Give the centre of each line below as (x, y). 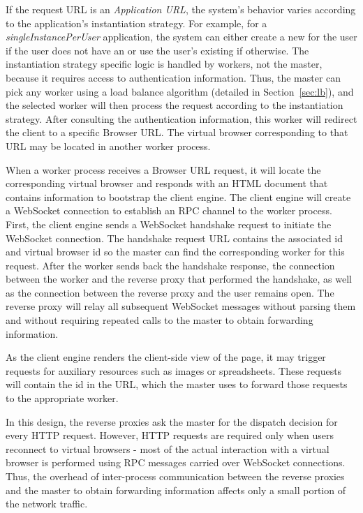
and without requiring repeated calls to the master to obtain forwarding (160, 320)
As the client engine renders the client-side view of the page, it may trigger (166, 357)
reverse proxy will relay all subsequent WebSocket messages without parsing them (181, 306)
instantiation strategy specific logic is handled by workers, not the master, (164, 64)
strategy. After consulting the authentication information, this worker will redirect (181, 118)
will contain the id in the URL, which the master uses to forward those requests (177, 384)
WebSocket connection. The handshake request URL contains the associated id (175, 238)
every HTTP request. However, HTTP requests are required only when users (170, 435)
